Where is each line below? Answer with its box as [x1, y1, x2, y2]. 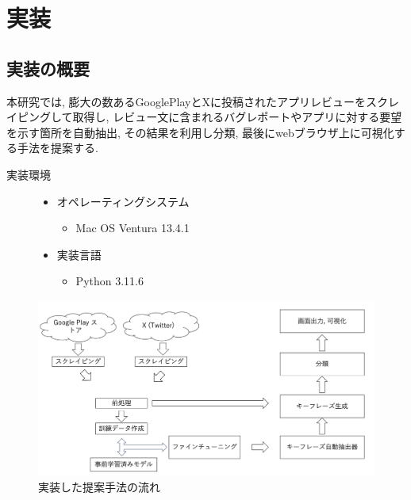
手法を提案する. [17, 139, 98, 156]
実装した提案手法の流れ [38, 479, 160, 495]
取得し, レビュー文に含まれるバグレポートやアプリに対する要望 [72, 109, 402, 125]
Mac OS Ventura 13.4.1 [75, 219, 190, 236]
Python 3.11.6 [75, 273, 144, 289]
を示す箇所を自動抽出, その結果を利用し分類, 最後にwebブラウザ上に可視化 [6, 124, 394, 140]
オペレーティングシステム [56, 193, 190, 209]
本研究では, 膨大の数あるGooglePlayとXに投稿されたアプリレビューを [6, 93, 366, 109]
